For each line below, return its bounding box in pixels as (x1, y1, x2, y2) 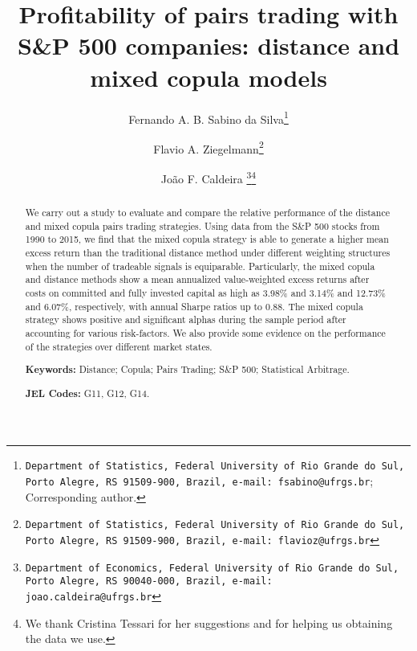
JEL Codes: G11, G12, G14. (25, 386, 150, 400)
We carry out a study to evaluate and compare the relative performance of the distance (25, 206, 390, 219)
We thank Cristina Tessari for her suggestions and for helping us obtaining (25, 614, 393, 631)
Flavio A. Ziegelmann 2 (153, 137, 264, 157)
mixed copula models (90, 60, 327, 93)
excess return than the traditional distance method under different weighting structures (25, 246, 391, 260)
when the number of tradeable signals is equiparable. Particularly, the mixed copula (25, 259, 375, 272)
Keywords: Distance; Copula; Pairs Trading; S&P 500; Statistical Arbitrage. (25, 362, 350, 377)
